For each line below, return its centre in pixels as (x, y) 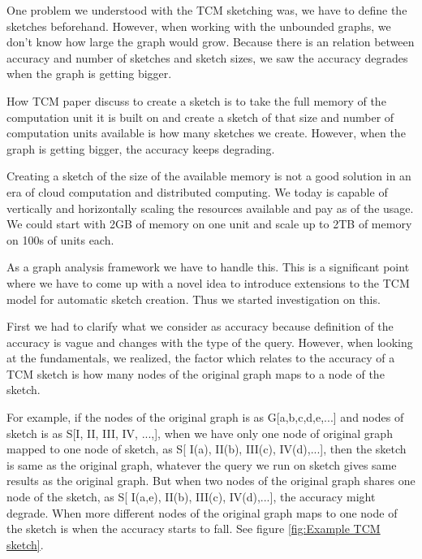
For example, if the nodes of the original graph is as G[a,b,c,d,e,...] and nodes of (205, 417)
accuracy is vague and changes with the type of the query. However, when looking (210, 342)
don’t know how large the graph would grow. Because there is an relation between (211, 42)
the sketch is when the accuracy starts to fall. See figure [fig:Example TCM (194, 529)
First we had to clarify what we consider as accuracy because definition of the (200, 326)
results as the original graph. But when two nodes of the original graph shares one (211, 481)
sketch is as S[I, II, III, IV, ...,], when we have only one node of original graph (200, 433)
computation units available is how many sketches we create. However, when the (206, 133)
